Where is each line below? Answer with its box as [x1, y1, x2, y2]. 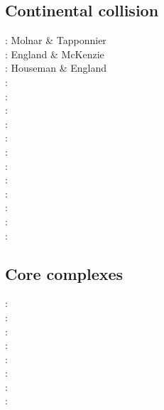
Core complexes [5, 262, 124, 284]
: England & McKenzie [5, 46, 104, 61]
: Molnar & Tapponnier [5, 33, 106, 48]
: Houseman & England [5, 60, 107, 75]
